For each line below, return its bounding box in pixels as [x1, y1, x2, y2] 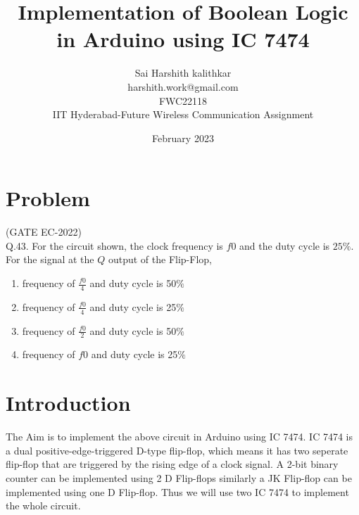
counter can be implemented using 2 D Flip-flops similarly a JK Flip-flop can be [6, 470, 352, 485]
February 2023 [152, 130, 214, 145]
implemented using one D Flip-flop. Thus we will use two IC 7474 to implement [6, 484, 349, 499]
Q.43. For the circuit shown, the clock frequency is [6, 238, 223, 253]
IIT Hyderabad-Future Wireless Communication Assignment [52, 107, 314, 122]
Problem [6, 184, 90, 212]
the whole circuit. [6, 498, 81, 513]
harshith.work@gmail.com [127, 79, 239, 94]
